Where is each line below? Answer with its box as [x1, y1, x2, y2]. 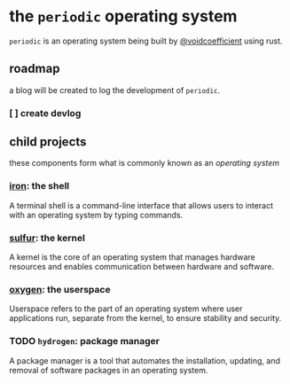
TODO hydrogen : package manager [9, 335, 161, 348]
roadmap [9, 61, 60, 76]
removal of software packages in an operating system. [9, 364, 208, 375]
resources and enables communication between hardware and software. [9, 262, 275, 272]
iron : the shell [9, 180, 70, 192]
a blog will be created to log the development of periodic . [9, 84, 220, 95]
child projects [9, 135, 87, 150]
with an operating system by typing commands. [9, 209, 184, 220]
